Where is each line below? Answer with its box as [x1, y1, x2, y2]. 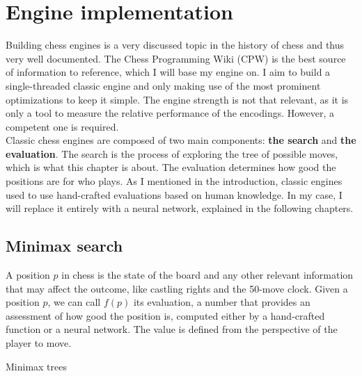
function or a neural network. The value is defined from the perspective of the [6, 322, 338, 336]
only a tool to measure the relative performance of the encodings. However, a [6, 106, 335, 120]
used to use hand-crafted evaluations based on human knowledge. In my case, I [6, 187, 343, 202]
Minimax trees [6, 359, 68, 373]
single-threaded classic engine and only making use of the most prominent [6, 78, 321, 92]
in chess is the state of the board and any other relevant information [61, 268, 354, 282]
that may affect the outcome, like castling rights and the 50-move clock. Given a [6, 281, 348, 295]
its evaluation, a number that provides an [133, 295, 310, 309]
